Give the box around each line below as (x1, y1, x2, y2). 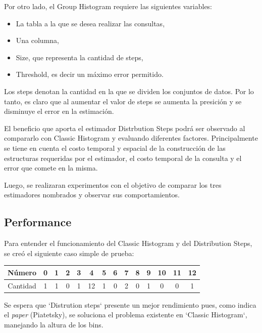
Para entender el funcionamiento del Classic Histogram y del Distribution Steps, (4, 238, 252, 248)
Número (8, 267, 37, 277)
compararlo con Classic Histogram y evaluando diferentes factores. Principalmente (4, 133, 258, 143)
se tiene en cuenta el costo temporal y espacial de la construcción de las (4, 142, 226, 153)
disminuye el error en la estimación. (4, 106, 114, 116)
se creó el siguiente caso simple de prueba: (4, 247, 134, 258)
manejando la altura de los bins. (4, 319, 103, 329)
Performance (4, 214, 72, 230)
